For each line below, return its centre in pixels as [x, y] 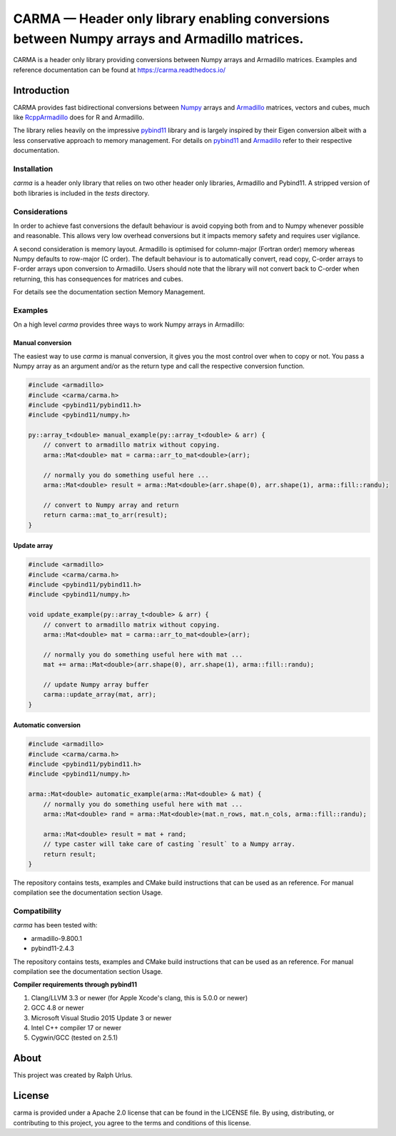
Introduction [41, 90]
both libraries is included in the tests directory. [81, 193]
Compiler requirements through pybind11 [75, 985]
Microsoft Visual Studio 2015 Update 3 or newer [101, 1017]
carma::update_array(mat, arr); [100, 694]
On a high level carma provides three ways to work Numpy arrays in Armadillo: [129, 324]
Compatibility [37, 911]
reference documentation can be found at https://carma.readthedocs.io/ [120, 70]
